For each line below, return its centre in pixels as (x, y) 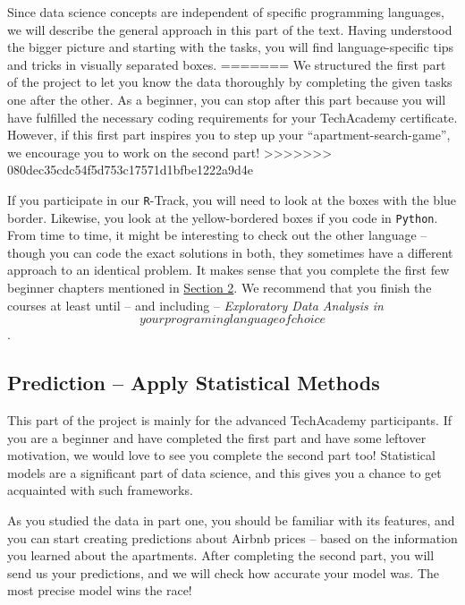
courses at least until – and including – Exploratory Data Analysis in (195, 305)
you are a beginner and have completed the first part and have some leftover (217, 437)
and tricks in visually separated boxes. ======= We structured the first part (227, 64)
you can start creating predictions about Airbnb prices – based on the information (232, 537)
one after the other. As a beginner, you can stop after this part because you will (227, 99)
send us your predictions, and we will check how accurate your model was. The (224, 572)
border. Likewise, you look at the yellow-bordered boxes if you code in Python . (223, 217)
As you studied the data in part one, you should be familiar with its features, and (231, 520)
